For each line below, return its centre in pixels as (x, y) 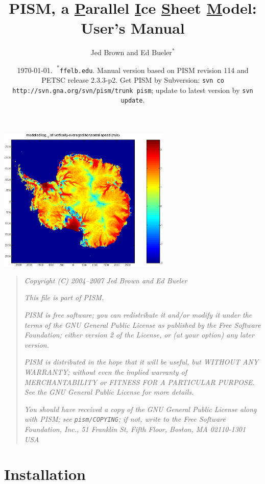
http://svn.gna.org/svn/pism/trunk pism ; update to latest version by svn (133, 90)
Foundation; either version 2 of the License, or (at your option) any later (139, 335)
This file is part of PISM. (64, 297)
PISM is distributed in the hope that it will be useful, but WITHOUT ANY (141, 362)
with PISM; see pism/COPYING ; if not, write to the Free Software (125, 419)
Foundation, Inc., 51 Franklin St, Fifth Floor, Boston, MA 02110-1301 (135, 429)
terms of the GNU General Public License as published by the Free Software (142, 324)
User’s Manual (133, 28)
